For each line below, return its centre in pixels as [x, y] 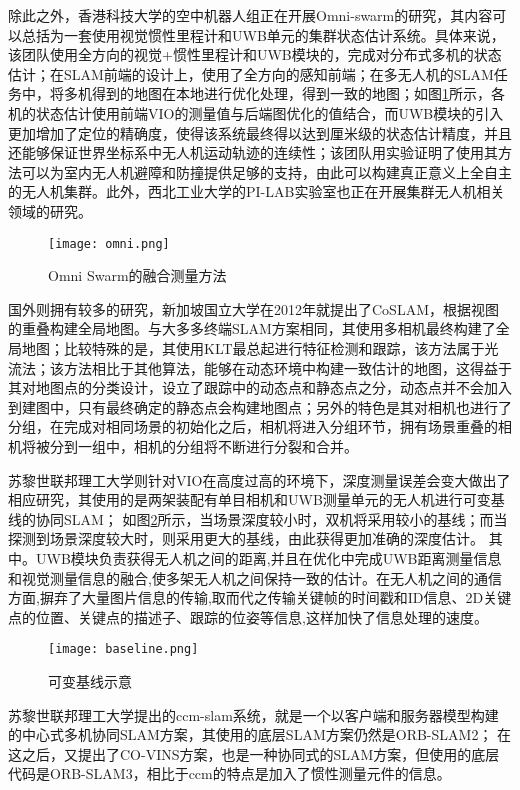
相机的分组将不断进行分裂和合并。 [245, 445]
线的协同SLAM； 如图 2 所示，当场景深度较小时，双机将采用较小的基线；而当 [258, 518]
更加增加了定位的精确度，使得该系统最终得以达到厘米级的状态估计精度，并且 [260, 132]
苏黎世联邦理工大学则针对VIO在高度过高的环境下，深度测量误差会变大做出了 [259, 479]
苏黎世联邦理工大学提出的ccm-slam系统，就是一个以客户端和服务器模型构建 [253, 714]
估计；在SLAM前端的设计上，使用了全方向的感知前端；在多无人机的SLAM [251, 73]
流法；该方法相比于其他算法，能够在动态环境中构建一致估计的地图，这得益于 [260, 367]
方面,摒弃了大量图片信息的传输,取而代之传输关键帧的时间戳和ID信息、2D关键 [260, 597]
